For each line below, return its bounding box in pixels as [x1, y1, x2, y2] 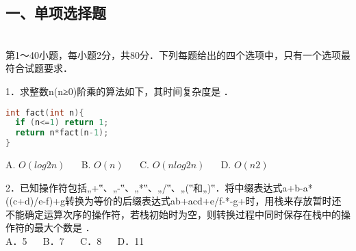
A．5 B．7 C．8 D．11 [5, 234, 144, 248]
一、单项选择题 [5, 2, 106, 23]
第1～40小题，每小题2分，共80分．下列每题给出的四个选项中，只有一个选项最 [5, 47, 351, 62]
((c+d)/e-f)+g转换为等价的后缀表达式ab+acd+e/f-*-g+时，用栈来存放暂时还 [5, 194, 342, 208]
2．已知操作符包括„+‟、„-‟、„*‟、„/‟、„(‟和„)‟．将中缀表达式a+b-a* [5, 180, 313, 194]
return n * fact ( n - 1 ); [15, 128, 109, 138]
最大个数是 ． [34, 220, 95, 235]
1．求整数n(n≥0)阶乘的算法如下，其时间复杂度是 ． [5, 83, 233, 98]
